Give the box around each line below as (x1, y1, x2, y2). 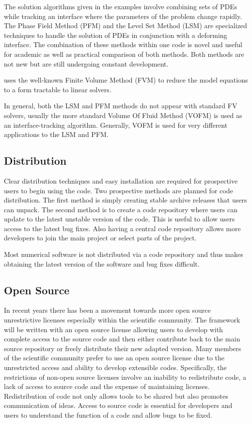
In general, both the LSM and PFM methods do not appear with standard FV (4, 101, 237, 111)
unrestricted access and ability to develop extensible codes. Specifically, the (4, 362, 227, 372)
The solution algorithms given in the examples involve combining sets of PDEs (4, 1, 237, 11)
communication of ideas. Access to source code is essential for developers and (4, 400, 233, 410)
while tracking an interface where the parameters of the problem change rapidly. (4, 11, 242, 21)
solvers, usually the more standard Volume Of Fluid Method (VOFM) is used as (4, 110, 242, 120)
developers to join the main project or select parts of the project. (4, 233, 197, 243)
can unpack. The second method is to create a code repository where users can (4, 204, 237, 214)
